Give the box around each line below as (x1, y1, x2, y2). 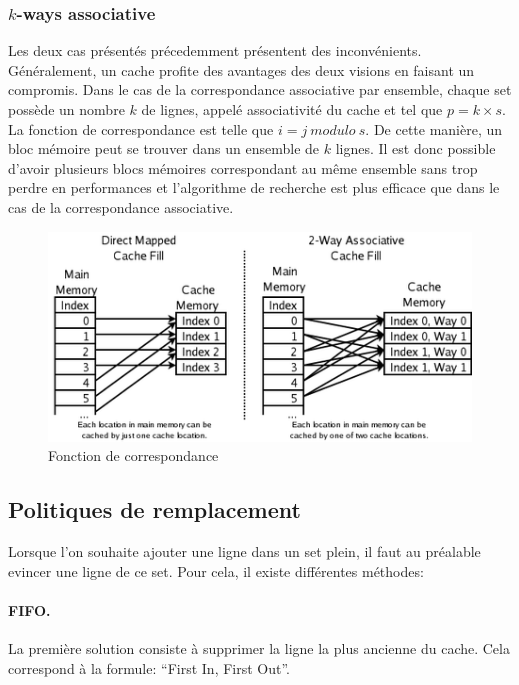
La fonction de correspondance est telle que (8, 118, 274, 139)
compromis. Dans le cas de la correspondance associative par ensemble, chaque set (8, 79, 512, 100)
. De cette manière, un (365, 118, 503, 139)
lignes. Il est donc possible (335, 138, 496, 159)
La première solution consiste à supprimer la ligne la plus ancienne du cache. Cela (8, 638, 510, 659)
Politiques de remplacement (8, 494, 301, 525)
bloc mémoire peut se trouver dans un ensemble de (8, 138, 320, 159)
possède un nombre (8, 99, 125, 119)
